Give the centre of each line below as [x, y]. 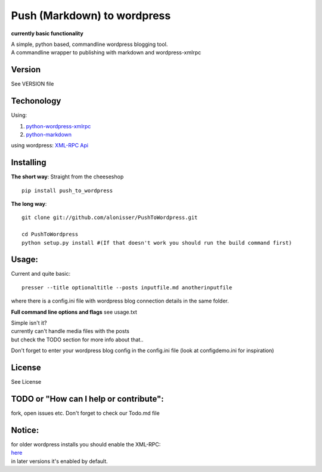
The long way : [29, 204]
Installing [29, 163]
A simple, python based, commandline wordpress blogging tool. [89, 44]
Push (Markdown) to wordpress [91, 16]
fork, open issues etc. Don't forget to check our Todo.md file [86, 413]
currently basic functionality [47, 33]
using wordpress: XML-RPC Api [50, 146]
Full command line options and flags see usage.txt [74, 312]
